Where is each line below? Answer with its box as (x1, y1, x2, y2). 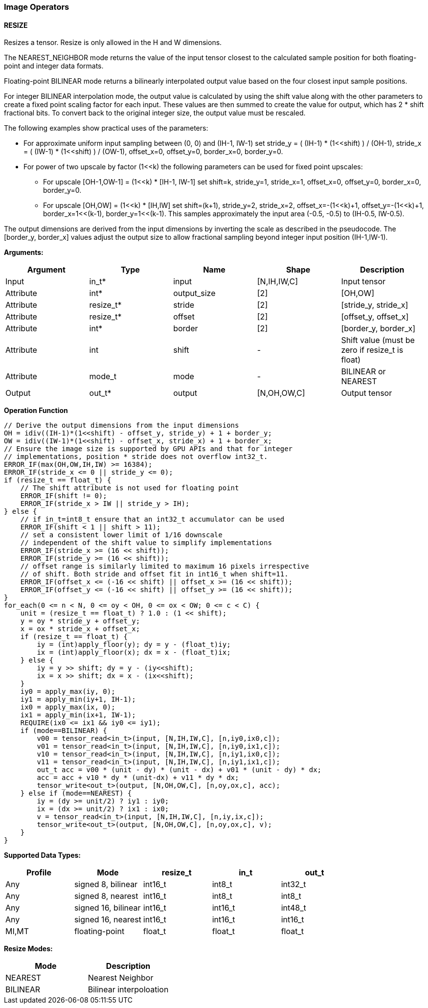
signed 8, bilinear (74, 879, 138, 890)
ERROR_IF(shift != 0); (20, 492, 107, 500)
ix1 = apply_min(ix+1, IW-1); (20, 711, 136, 719)
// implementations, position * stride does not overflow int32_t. (4, 453, 268, 461)
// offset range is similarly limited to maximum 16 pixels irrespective (20, 562, 309, 571)
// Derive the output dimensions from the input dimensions (4, 421, 239, 430)
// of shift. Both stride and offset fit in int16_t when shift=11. (20, 570, 289, 578)
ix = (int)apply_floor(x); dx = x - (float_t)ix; (37, 648, 231, 657)
